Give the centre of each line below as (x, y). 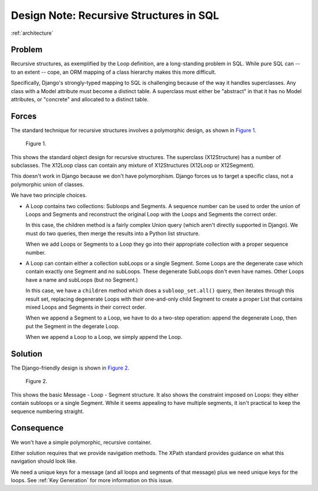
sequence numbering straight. (48, 411)
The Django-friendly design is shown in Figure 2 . (70, 368)
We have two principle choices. (49, 195)
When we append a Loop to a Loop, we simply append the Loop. (104, 337)
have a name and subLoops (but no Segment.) (82, 279)
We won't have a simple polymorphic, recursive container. (81, 442)
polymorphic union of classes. (48, 184)
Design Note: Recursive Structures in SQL (115, 15)
